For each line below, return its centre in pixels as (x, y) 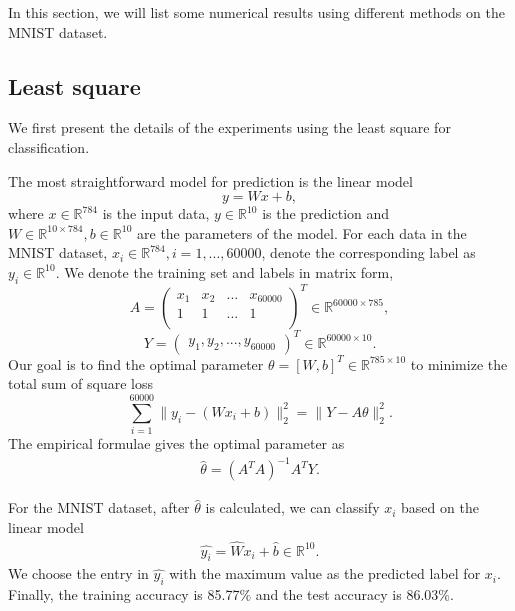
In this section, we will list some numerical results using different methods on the (256, 12)
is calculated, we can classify (292, 507)
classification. (49, 146)
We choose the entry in (78, 573)
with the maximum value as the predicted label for (325, 573)
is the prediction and (326, 213)
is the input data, (156, 213)
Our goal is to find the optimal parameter (136, 363)
